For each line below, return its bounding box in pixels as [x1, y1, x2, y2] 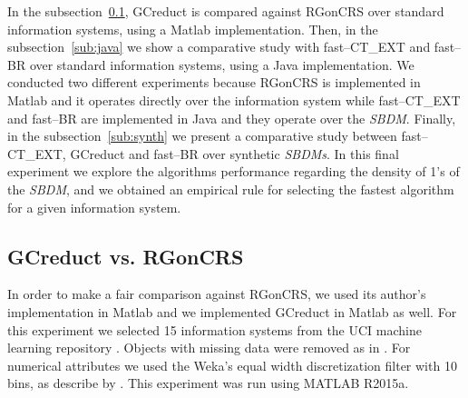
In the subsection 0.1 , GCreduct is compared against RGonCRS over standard [7, 2, 444, 20]
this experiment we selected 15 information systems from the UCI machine [7, 320, 422, 339]
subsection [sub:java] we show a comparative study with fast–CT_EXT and [7, 37, 431, 56]
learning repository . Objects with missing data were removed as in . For [7, 338, 411, 357]
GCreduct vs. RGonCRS [7, 242, 244, 270]
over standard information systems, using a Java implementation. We [29, 55, 414, 74]
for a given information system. [7, 197, 181, 216]
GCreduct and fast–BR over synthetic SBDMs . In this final [70, 144, 399, 163]
